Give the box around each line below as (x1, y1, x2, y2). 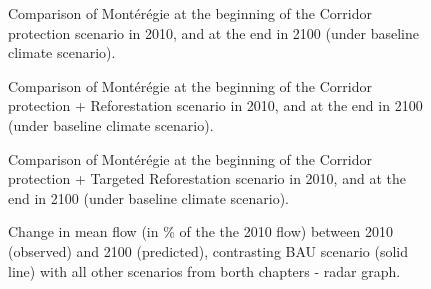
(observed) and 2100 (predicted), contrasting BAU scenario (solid (8, 240, 409, 261)
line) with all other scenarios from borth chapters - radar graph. (8, 260, 401, 281)
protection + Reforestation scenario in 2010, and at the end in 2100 (8, 95, 423, 116)
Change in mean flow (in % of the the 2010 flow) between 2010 (8, 221, 393, 242)
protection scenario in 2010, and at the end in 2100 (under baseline (8, 22, 419, 43)
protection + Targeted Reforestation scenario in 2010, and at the (8, 168, 406, 189)
